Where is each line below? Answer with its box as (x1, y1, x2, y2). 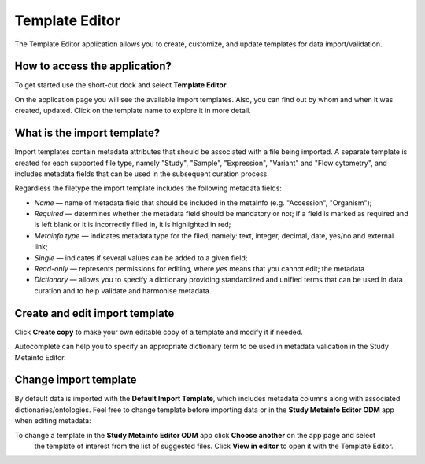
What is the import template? (14, 127, 161, 140)
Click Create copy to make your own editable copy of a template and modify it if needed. (14, 327, 303, 337)
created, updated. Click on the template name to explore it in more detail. (14, 106, 251, 116)
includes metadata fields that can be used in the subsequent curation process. (14, 169, 269, 179)
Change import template (14, 374, 137, 387)
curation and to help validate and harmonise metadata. (34, 285, 212, 295)
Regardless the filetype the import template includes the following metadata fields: (14, 183, 283, 193)
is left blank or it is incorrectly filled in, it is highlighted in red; (34, 220, 231, 230)
